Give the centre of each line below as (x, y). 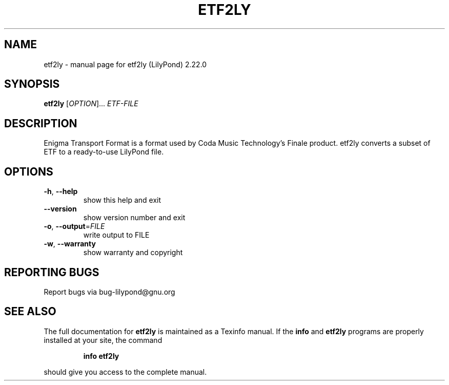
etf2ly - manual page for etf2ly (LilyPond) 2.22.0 (125, 64)
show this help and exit (122, 200)
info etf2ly (101, 356)
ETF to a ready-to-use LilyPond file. (104, 152)
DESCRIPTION (41, 123)
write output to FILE (116, 235)
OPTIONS (29, 171)
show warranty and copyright (133, 253)
